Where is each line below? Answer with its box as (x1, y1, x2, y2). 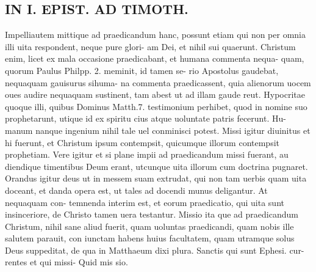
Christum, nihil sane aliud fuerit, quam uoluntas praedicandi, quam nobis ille (5, 219, 294, 232)
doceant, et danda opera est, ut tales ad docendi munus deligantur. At (5, 183, 268, 196)
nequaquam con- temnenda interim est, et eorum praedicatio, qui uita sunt (5, 196, 284, 208)
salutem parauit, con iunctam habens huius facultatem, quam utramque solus (5, 232, 295, 244)
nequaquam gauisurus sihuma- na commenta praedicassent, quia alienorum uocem (5, 76, 311, 89)
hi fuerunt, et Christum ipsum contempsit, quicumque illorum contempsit (5, 136, 280, 149)
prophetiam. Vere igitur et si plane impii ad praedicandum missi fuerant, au (5, 148, 289, 161)
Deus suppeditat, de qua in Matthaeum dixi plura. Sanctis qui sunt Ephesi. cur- (5, 243, 304, 256)
